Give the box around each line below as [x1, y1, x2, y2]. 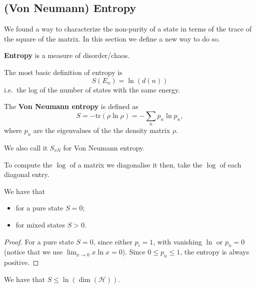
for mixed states [15, 219, 65, 229]
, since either [93, 236, 132, 246]
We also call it [4, 142, 48, 152]
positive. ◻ [4, 257, 39, 267]
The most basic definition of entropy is [4, 66, 122, 77]
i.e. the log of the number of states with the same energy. [4, 84, 180, 94]
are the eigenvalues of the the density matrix [33, 125, 170, 135]
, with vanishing [153, 236, 202, 246]
